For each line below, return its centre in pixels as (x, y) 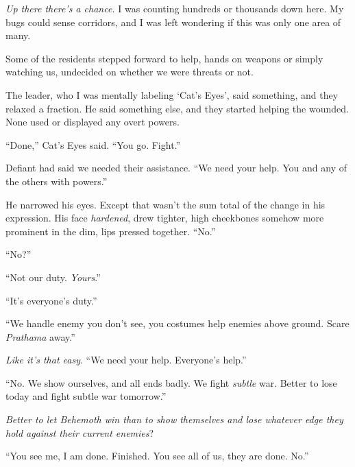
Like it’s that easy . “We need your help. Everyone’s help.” (126, 360)
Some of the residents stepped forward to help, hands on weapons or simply (164, 58)
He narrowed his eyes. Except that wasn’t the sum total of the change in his (166, 204)
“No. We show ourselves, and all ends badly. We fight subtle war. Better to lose (171, 382)
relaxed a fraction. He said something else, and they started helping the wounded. (177, 108)
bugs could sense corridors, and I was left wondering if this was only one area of (173, 22)
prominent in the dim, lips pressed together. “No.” (111, 231)
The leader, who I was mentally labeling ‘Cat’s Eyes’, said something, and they (172, 94)
